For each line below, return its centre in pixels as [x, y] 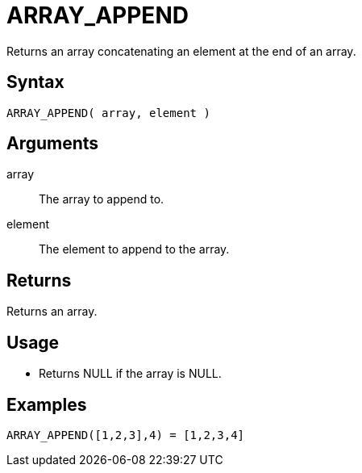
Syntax [35, 82]
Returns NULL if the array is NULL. [130, 374]
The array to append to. [102, 199]
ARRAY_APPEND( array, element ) [108, 113]
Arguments [53, 144]
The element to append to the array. [134, 249]
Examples [47, 404]
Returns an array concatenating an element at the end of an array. [181, 51]
